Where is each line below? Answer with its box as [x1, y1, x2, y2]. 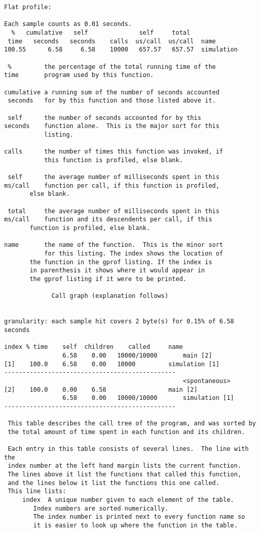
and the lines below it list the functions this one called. [8, 479, 220, 487]
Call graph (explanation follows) [51, 292, 169, 300]
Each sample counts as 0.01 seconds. [4, 20, 132, 28]
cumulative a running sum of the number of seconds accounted [4, 88, 220, 96]
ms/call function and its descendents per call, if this [4, 216, 213, 223]
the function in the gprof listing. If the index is [30, 258, 213, 266]
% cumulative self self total [11, 29, 191, 36]
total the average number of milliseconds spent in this [8, 207, 220, 215]
